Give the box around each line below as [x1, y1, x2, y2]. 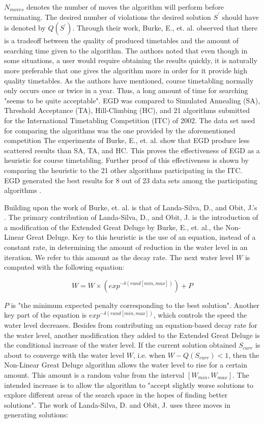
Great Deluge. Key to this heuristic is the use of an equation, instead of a [26, 232, 256, 242]
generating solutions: [4, 409, 69, 420]
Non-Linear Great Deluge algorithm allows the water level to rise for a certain [4, 359, 248, 370]
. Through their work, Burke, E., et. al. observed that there [72, 22, 257, 33]
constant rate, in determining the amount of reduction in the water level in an [4, 242, 248, 252]
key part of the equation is [4, 309, 87, 320]
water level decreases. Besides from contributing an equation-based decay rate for [4, 320, 257, 330]
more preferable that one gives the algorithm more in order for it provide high [4, 65, 248, 75]
